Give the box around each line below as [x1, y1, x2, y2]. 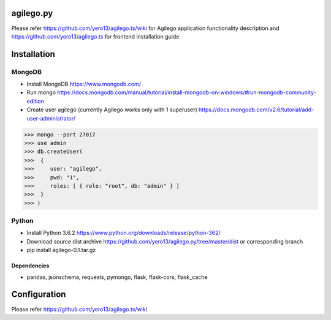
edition [26, 97, 44, 105]
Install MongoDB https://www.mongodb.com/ [26, 80, 141, 88]
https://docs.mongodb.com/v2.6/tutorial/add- [198, 106, 314, 113]
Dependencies [11, 262, 50, 269]
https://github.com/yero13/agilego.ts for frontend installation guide [11, 32, 180, 40]
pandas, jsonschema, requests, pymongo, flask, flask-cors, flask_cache [26, 273, 208, 281]
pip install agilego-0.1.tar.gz [26, 247, 96, 254]
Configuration [11, 289, 66, 300]
